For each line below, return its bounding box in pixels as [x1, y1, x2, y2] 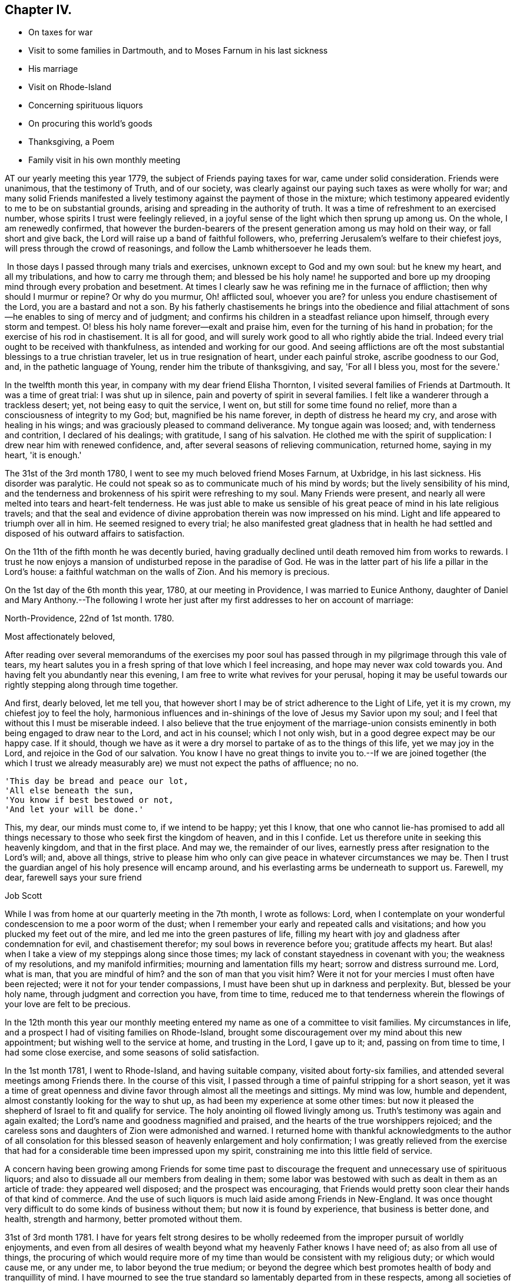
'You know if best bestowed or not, [5, 795, 174, 805]
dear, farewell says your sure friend [5, 872, 142, 883]
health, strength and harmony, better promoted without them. [5, 1214, 243, 1225]
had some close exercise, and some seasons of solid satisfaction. [5, 1047, 259, 1058]
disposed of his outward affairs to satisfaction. [5, 528, 185, 539]
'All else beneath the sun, [5, 786, 134, 796]
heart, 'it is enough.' [5, 450, 82, 461]
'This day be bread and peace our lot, [5, 776, 188, 786]
